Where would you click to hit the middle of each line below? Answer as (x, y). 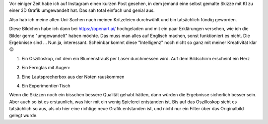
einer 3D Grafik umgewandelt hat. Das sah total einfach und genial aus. (82, 10)
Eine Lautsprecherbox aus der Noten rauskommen (73, 77)
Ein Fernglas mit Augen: (46, 68)
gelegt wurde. (23, 116)
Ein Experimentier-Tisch (46, 85)
